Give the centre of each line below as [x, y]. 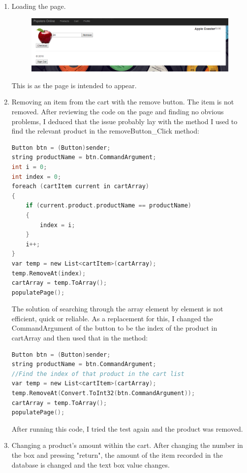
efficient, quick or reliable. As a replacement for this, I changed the [112, 318]
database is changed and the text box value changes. [91, 464]
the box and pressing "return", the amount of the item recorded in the [117, 455]
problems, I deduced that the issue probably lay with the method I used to [124, 121]
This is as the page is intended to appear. [74, 85]
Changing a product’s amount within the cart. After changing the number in [127, 445]
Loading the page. [39, 6]
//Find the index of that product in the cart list [98, 374]
